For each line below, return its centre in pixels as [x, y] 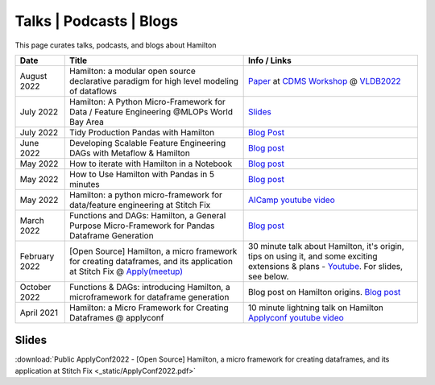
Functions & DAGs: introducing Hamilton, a [150, 287]
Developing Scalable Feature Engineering [148, 143]
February [37, 256]
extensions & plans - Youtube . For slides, [325, 266]
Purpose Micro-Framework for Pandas [142, 226]
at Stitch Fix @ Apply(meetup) [126, 271]
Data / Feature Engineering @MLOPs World [151, 111]
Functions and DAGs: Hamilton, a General [148, 215]
